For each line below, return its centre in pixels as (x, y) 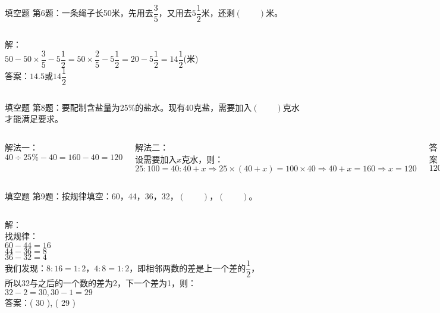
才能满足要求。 (34, 119)
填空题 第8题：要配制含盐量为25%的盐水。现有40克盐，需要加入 (128, 107)
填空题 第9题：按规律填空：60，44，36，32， (92, 196)
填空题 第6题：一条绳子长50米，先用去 (79, 13)
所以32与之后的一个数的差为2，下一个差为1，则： (100, 283)
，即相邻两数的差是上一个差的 (188, 268)
